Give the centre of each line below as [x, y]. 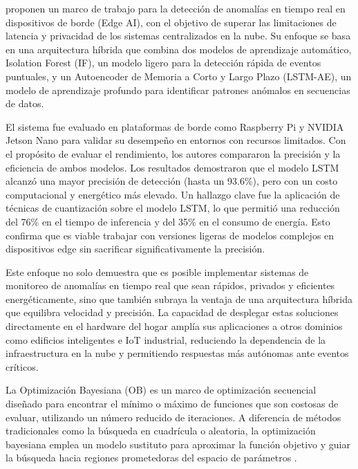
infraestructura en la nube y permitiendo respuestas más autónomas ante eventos [177, 353]
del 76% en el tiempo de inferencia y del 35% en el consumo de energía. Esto [168, 221]
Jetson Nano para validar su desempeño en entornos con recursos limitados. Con [176, 140]
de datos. [25, 103]
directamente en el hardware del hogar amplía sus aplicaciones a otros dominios [174, 326]
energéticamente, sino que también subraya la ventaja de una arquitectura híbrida [179, 298]
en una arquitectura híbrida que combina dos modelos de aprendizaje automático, [179, 49]
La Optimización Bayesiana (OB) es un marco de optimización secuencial [161, 390]
